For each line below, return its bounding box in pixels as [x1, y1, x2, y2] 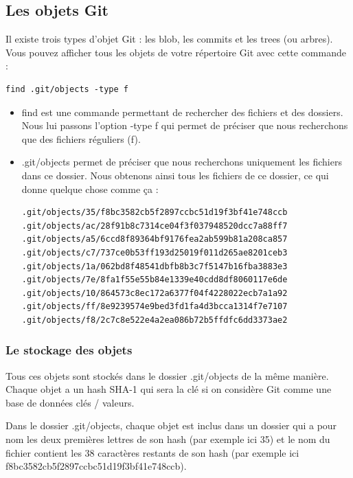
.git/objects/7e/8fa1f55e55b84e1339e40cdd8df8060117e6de [21, 275, 288, 285]
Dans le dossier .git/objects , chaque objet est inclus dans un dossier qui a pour [5, 418, 337, 433]
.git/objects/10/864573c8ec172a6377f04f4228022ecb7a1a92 [21, 288, 288, 298]
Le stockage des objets [5, 341, 133, 358]
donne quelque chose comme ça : [21, 181, 159, 196]
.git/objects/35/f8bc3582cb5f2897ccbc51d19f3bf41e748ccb [21, 207, 288, 218]
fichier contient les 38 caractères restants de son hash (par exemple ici [5, 445, 299, 459]
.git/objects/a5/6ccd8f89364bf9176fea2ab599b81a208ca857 [21, 234, 288, 244]
